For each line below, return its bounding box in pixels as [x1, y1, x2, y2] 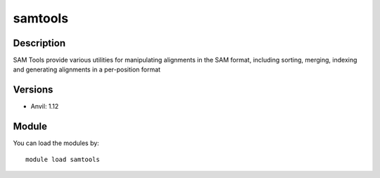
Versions [13, 84, 53, 96]
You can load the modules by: [13, 139, 100, 147]
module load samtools [25, 155, 100, 163]
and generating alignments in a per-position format [13, 65, 161, 74]
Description [13, 37, 66, 49]
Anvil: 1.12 [30, 102, 59, 111]
